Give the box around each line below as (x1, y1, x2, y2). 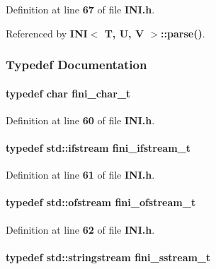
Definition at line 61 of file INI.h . (6, 167, 155, 182)
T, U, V (104, 25, 144, 40)
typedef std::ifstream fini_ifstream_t (6, 141, 191, 155)
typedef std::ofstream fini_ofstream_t (6, 195, 196, 210)
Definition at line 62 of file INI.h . (6, 222, 155, 237)
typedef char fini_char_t (6, 85, 131, 100)
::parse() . (161, 25, 205, 40)
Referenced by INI (6, 25, 88, 40)
